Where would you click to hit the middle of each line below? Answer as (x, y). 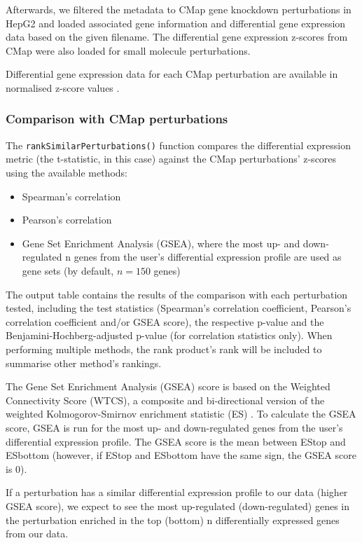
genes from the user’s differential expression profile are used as (208, 257)
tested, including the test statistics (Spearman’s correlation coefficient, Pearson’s (179, 308)
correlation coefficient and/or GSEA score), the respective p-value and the (165, 321)
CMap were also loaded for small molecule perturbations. (128, 50)
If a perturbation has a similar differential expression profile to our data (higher (177, 492)
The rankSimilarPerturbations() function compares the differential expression (178, 145)
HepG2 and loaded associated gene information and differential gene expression (176, 23)
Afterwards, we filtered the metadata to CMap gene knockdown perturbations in (179, 9)
